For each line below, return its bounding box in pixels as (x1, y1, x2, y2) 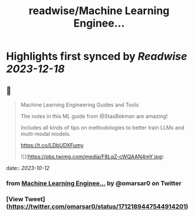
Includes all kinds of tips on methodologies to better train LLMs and (20, 124, 185, 131)
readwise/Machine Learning (28, 4, 170, 18)
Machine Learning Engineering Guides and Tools (20, 101, 139, 108)
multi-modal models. (20, 131, 71, 137)
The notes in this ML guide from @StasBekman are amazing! (20, 113, 168, 119)
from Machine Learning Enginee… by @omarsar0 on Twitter (6, 179, 182, 187)
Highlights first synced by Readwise (6, 50, 188, 63)
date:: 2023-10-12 (6, 165, 50, 171)
